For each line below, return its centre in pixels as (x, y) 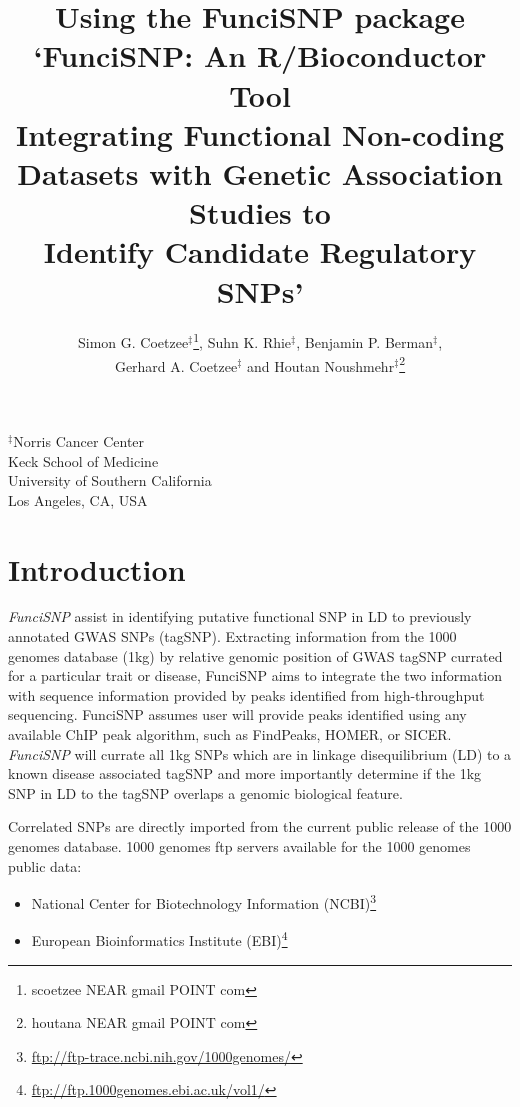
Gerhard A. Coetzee (176, 365)
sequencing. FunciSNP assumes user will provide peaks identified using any (237, 714)
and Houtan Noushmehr (320, 365)
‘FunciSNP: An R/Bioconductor (260, 55)
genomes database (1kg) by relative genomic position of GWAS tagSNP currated (255, 655)
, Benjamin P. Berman (364, 342)
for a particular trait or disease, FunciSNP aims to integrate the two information (255, 675)
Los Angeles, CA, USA (78, 499)
